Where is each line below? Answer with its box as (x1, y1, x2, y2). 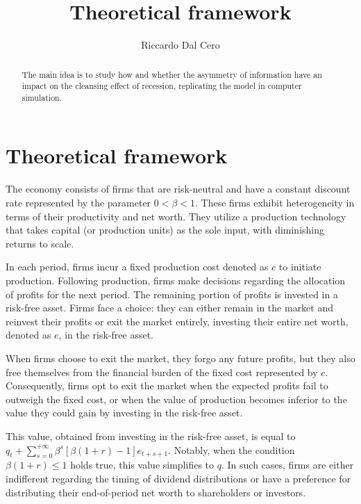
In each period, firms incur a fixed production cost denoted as (6, 259, 269, 274)
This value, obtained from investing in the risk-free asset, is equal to (6, 428, 296, 443)
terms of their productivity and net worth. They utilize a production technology (6, 209, 346, 223)
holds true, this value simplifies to (70, 457, 215, 472)
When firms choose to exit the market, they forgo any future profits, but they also (6, 350, 355, 365)
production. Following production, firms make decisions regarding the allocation (6, 273, 346, 287)
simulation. (22, 91, 62, 103)
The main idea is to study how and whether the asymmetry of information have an (22, 68, 322, 80)
